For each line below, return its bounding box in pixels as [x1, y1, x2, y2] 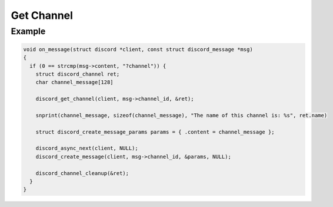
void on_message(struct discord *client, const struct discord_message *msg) [23, 46, 253, 52]
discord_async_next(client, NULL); [35, 145, 138, 152]
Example [11, 26, 46, 37]
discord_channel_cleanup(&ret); [35, 170, 129, 176]
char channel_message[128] [35, 79, 114, 86]
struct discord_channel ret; [35, 71, 120, 77]
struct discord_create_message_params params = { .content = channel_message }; [35, 129, 275, 135]
